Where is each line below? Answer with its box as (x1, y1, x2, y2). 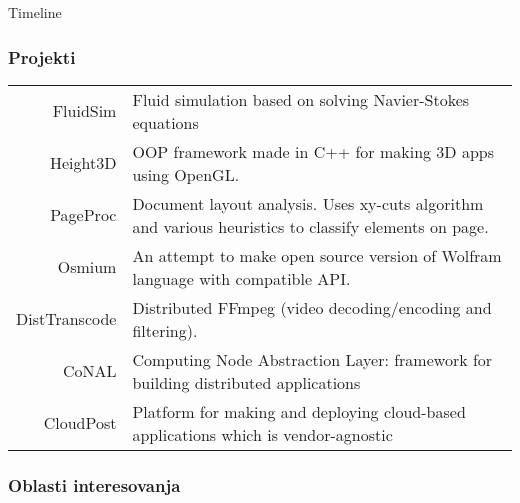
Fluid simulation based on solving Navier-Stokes (132, 87, 470, 111)
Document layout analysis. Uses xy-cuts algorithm (132, 191, 484, 215)
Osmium (57, 255, 117, 279)
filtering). (132, 318, 198, 342)
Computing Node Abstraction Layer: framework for (132, 347, 493, 371)
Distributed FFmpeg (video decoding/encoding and (132, 295, 492, 319)
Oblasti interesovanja (8, 472, 181, 497)
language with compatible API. (132, 266, 351, 290)
